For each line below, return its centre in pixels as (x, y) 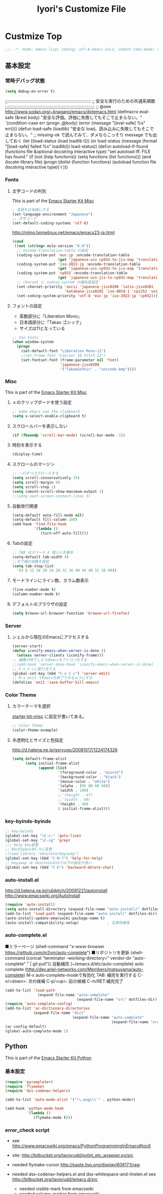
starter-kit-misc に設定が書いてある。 (49, 716)
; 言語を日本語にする (31, 210)
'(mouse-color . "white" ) (84, 782)
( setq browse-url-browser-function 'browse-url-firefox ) (71, 614)
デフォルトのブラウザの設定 (40, 604)
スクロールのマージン (33, 464)
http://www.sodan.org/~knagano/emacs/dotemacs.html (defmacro (72, 112)
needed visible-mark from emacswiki (56, 1189)
